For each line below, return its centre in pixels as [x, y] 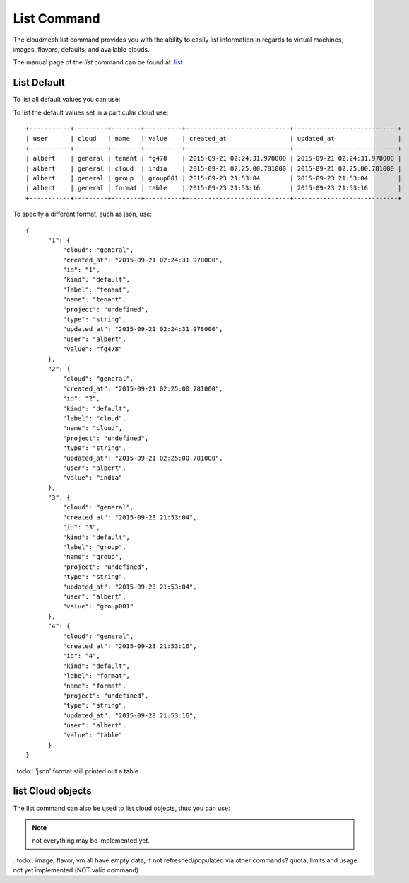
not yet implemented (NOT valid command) [76, 870]
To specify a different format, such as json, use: [82, 214]
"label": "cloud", [94, 418]
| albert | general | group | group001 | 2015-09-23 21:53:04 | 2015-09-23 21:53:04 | [214, 178]
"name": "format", [94, 686]
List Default [39, 82]
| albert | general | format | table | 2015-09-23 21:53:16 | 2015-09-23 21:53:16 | [214, 188]
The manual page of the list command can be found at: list [98, 62]
